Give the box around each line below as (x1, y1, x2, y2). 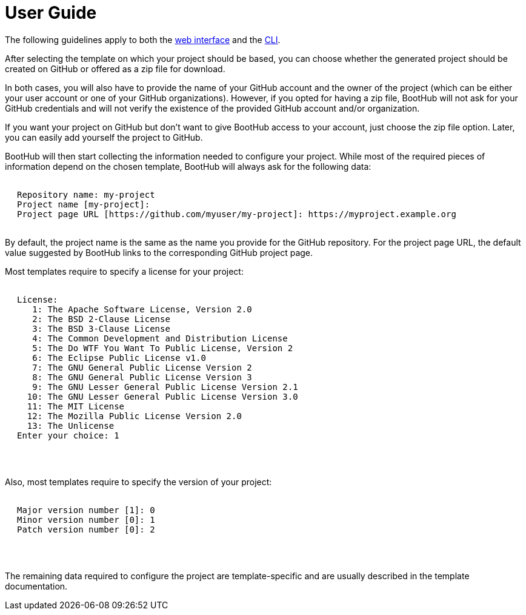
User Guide (5, 2, 97, 23)
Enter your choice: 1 (17, 430, 119, 440)
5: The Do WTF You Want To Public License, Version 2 (32, 343, 293, 353)
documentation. (5, 580, 68, 591)
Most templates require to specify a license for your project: (5, 266, 244, 277)
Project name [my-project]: (17, 199, 150, 209)
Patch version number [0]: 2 (17, 524, 155, 534)
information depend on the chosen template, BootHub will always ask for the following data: (5, 161, 371, 172)
